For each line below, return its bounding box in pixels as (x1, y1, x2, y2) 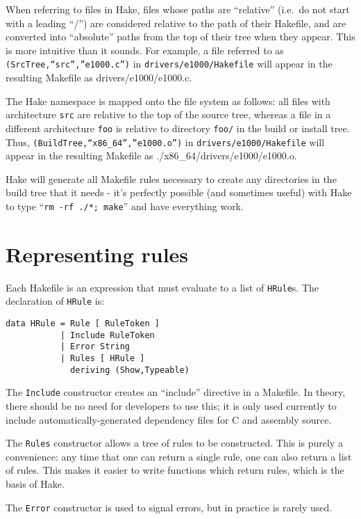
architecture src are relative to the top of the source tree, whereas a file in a (6, 107, 331, 122)
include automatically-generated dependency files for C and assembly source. (6, 412, 332, 426)
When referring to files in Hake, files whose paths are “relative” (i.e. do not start (6, 2, 350, 16)
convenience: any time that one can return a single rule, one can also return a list (6, 449, 352, 463)
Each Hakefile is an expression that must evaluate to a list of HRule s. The (6, 280, 319, 294)
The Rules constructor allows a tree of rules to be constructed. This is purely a (6, 436, 344, 450)
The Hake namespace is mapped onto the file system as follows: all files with (6, 93, 330, 108)
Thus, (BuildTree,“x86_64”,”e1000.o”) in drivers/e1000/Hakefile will (6, 134, 325, 149)
